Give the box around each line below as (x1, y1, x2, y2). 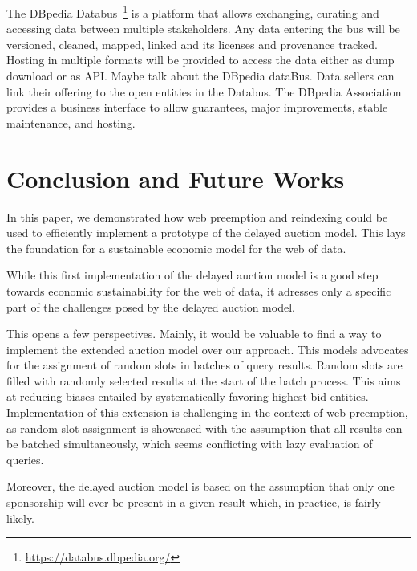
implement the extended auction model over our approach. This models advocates (6, 341, 409, 357)
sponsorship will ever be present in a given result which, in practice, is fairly (6, 494, 381, 511)
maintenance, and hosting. (6, 114, 136, 131)
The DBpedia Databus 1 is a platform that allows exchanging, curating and (6, 2, 379, 21)
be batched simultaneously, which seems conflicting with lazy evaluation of (6, 435, 373, 452)
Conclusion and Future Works (6, 161, 345, 194)
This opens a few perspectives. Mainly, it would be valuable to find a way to (6, 325, 382, 342)
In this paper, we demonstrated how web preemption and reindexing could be (6, 208, 388, 225)
